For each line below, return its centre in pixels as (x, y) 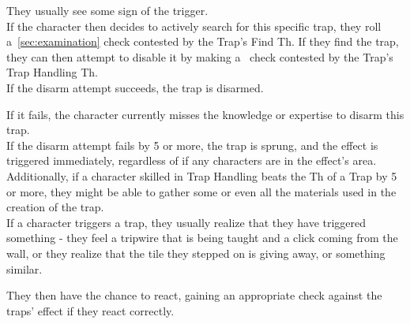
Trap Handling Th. (52, 72)
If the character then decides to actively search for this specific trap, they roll (194, 26)
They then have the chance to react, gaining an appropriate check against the (194, 295)
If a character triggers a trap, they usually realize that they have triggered (186, 222)
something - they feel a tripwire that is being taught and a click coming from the (202, 238)
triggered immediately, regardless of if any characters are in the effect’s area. (192, 160)
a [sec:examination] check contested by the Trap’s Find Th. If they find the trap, (203, 41)
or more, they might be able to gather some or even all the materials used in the (201, 191)
